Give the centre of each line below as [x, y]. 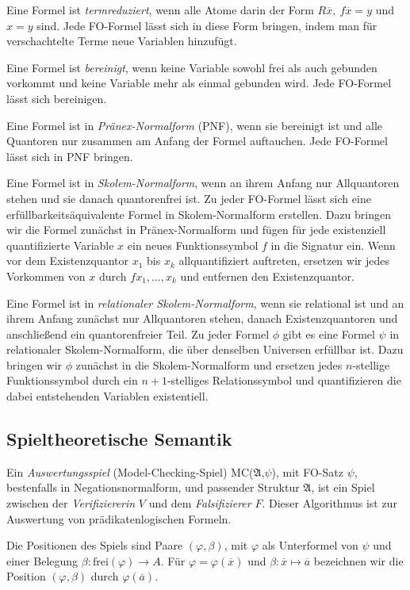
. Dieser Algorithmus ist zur [330, 503]
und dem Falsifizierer [200, 503]
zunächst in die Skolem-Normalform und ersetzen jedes [209, 364]
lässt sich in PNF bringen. [70, 156]
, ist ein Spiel [343, 487]
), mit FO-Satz [307, 471]
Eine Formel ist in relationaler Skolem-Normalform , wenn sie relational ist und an [205, 303]
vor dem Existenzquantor [67, 261]
